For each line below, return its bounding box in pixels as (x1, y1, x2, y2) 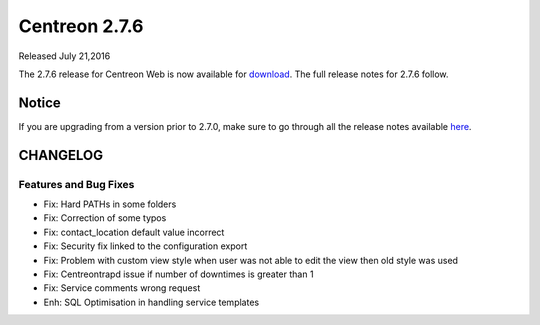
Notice (18, 94, 62, 111)
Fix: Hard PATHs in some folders (43, 198, 177, 210)
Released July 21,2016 (18, 50, 111, 62)
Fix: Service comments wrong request (43, 282, 201, 294)
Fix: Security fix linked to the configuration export (43, 240, 248, 252)
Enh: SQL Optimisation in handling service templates (43, 296, 260, 308)
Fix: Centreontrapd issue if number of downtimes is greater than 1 (43, 268, 314, 280)
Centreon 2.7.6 (18, 15, 144, 37)
